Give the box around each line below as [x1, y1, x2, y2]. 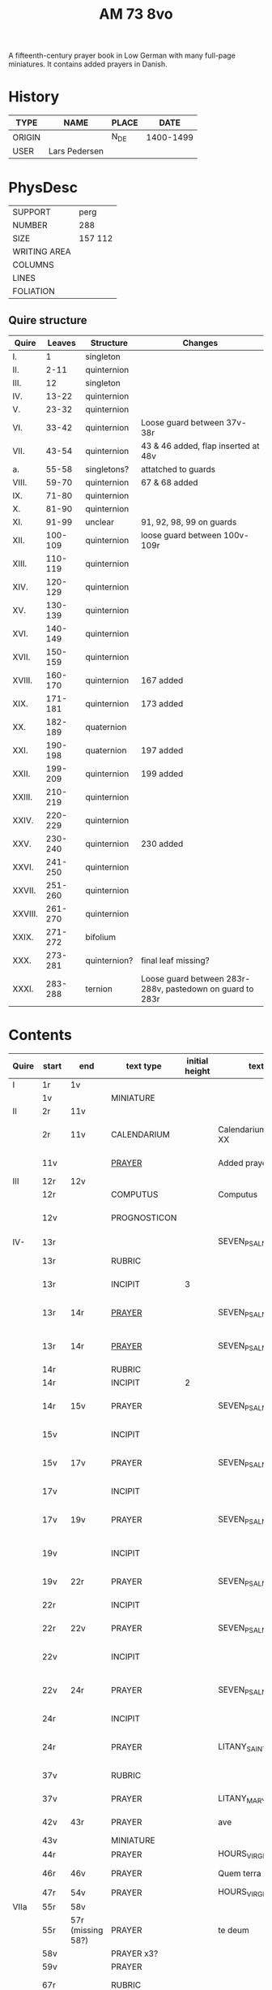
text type [125, 1060, 162, 1072]
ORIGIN [12, 132, 41, 143]
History [8, 88, 60, 106]
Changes [182, 338, 219, 349]
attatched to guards [140, 464, 216, 475]
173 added [140, 698, 184, 710]
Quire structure [8, 313, 87, 327]
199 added [140, 768, 184, 779]
